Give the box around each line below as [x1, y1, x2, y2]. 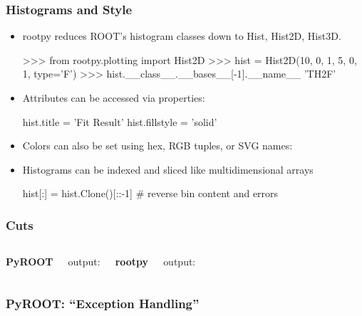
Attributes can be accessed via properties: [22, 90, 205, 105]
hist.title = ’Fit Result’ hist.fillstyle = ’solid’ [22, 114, 217, 129]
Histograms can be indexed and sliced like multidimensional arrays [22, 162, 314, 177]
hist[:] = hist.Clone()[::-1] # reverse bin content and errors [22, 186, 279, 201]
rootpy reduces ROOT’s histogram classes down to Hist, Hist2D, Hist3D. [22, 28, 341, 43]
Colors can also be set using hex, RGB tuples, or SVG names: [22, 138, 293, 153]
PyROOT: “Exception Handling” [6, 294, 200, 312]
